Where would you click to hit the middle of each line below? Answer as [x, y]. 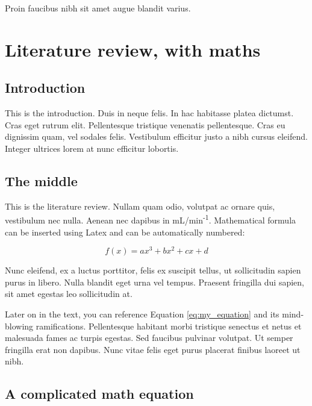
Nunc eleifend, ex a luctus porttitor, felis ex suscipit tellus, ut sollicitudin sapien [153, 270]
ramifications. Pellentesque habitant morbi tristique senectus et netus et [169, 326]
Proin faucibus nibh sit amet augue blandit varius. [98, 8]
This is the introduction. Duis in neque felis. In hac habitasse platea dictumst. [149, 113]
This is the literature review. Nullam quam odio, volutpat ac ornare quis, [140, 206]
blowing [19, 326]
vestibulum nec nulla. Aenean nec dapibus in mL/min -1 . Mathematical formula [151, 219]
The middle [41, 180]
